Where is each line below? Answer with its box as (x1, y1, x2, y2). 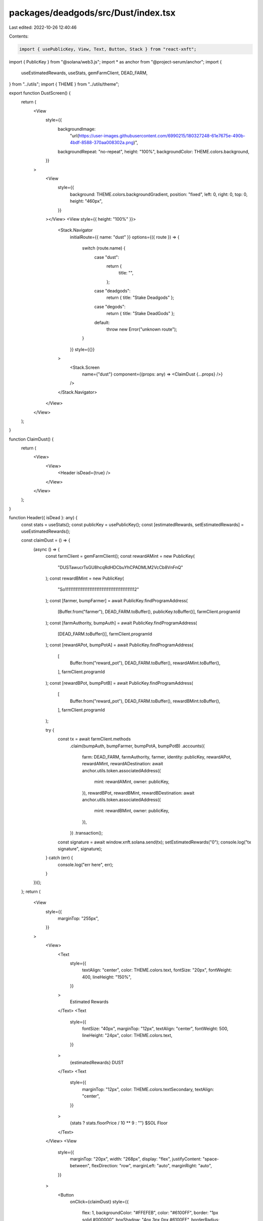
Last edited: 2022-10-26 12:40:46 (9, 24, 77, 30)
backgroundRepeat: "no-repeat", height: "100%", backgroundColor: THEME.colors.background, (57, 148, 249, 154)
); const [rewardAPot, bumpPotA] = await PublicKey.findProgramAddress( (45, 642, 194, 648)
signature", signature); (57, 845, 102, 852)
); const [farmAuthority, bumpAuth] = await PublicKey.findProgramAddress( (45, 620, 197, 626)
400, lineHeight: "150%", (82, 974, 131, 980)
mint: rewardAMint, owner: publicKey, (94, 779, 170, 785)
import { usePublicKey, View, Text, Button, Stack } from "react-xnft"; (19, 46, 197, 52)
